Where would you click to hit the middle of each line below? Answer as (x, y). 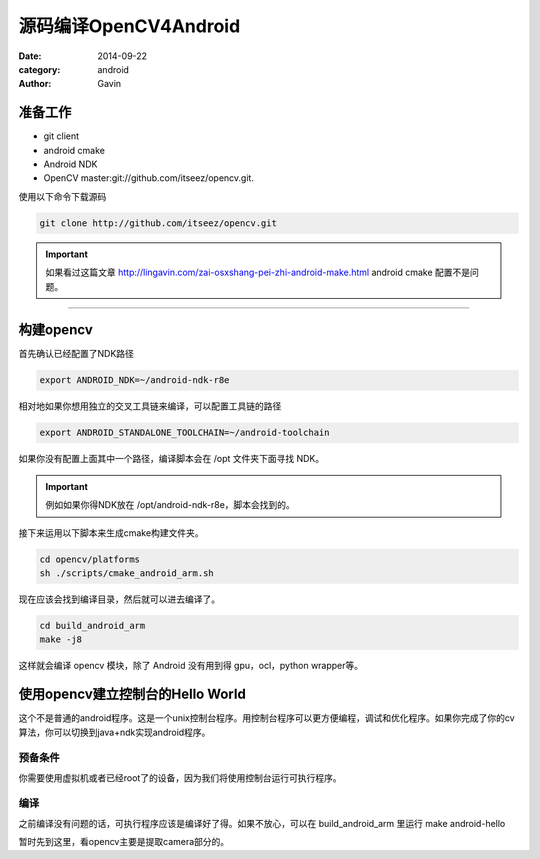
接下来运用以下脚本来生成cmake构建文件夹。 (111, 532)
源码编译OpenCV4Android (129, 26)
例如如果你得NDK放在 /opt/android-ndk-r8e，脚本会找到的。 (170, 505)
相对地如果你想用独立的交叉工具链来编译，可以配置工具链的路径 (150, 406)
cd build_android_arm (92, 625)
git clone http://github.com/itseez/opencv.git (158, 223)
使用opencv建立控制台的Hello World (132, 694)
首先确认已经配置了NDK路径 (76, 354)
